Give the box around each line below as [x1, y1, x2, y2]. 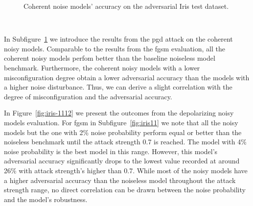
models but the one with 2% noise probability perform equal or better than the [4, 127, 242, 137]
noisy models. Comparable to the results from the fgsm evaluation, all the [4, 43, 225, 53]
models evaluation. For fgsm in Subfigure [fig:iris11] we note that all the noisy [4, 117, 238, 127]
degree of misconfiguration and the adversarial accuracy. [4, 91, 172, 101]
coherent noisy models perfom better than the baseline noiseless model [4, 53, 215, 63]
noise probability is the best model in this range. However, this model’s [4, 146, 218, 156]
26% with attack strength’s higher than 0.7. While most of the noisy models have [4, 165, 248, 175]
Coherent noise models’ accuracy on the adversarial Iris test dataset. [23, 1, 229, 11]
